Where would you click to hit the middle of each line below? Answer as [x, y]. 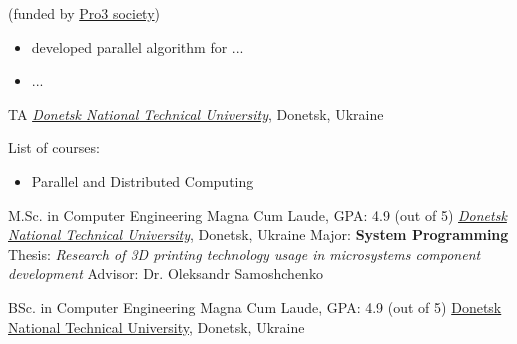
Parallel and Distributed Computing [142, 180]
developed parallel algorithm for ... [137, 46]
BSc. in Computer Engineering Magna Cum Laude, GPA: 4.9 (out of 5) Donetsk [255, 306]
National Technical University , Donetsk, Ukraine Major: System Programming [258, 234]
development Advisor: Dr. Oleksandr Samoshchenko [165, 273]
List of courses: [54, 147]
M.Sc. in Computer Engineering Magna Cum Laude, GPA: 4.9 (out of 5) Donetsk [257, 214]
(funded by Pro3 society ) [84, 13]
